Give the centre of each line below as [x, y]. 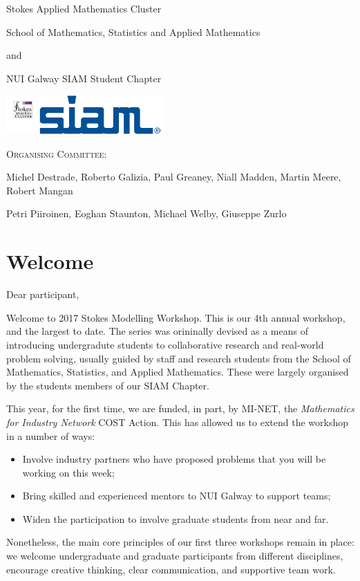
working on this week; [68, 472]
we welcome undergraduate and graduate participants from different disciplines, [175, 556]
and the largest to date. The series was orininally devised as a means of [157, 331]
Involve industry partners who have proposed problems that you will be [174, 459]
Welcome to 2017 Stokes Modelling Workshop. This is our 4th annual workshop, [176, 317]
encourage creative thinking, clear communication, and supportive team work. [171, 569]
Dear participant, [43, 294]
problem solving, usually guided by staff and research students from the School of [179, 358]
